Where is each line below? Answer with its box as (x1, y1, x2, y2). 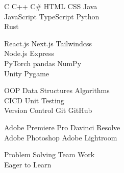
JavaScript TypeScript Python (4, 11, 100, 21)
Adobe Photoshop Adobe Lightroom (4, 132, 117, 142)
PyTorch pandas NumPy (4, 57, 82, 68)
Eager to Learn (4, 159, 52, 169)
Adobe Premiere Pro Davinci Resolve (4, 122, 120, 132)
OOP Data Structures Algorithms (4, 85, 110, 96)
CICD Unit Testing (4, 95, 64, 105)
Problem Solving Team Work (4, 149, 95, 160)
